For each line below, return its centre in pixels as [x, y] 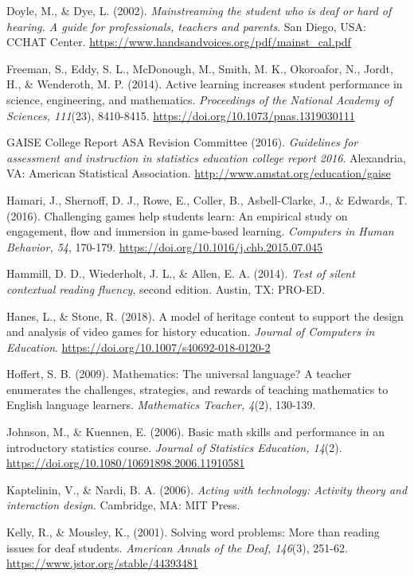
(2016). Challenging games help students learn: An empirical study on [177, 215]
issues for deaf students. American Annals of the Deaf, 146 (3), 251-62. [177, 547]
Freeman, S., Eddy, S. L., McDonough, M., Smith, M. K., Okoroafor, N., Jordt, [200, 68]
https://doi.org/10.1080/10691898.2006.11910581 [126, 463]
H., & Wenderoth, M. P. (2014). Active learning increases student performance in [205, 84]
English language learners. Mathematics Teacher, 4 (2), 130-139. [161, 405]
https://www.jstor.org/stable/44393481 [102, 563]
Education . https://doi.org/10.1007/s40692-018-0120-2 [139, 347]
